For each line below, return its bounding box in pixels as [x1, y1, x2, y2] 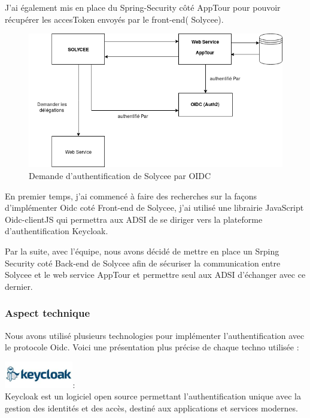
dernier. [5, 280, 33, 292]
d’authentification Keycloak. [5, 225, 108, 237]
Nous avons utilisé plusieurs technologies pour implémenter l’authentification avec [5, 329, 305, 341]
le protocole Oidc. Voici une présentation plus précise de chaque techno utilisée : [5, 341, 299, 353]
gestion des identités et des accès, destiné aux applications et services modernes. [5, 401, 298, 414]
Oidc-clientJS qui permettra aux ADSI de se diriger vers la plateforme [5, 213, 263, 225]
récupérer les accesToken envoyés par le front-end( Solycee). [5, 13, 224, 25]
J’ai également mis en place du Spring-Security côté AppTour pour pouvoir [5, 1, 281, 13]
